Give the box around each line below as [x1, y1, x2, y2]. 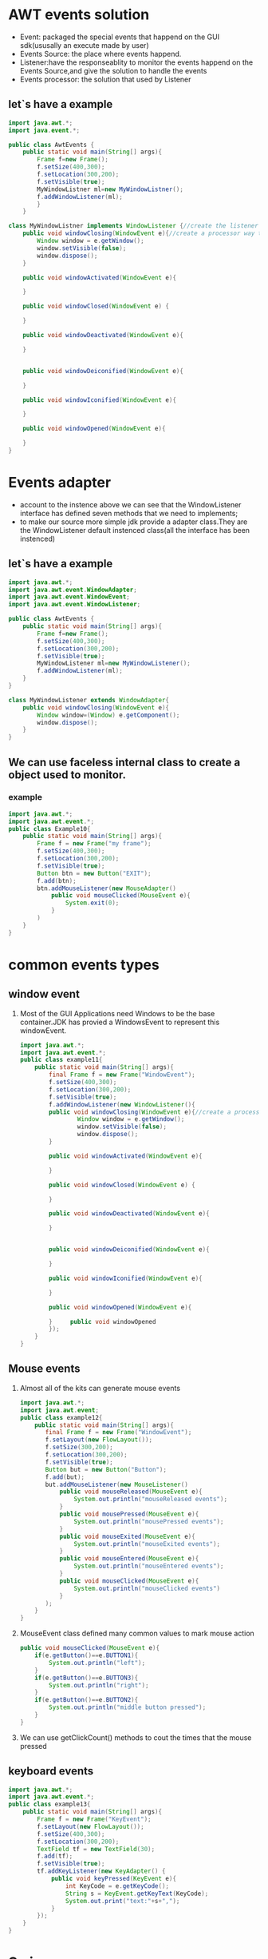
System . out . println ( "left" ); [49, 1659, 146, 1667]
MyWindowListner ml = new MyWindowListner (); [37, 185, 183, 193]
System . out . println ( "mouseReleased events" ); [73, 1496, 228, 1504]
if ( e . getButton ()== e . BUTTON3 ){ [34, 1674, 139, 1682]
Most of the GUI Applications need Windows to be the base [19, 1008, 215, 1018]
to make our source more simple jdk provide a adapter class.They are [19, 517, 248, 527]
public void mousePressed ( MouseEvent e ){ [59, 1510, 199, 1518]
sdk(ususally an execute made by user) [19, 40, 149, 50]
